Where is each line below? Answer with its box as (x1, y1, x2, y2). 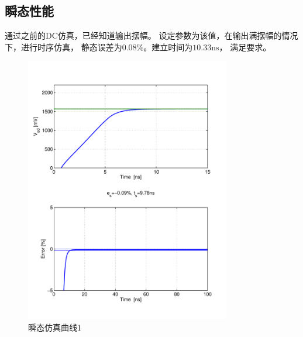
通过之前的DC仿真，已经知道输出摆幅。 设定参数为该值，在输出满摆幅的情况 (5, 29, 298, 42)
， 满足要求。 (219, 40, 271, 53)
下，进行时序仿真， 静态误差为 (5, 40, 122, 53)
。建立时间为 (143, 40, 193, 53)
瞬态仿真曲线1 (28, 321, 81, 333)
